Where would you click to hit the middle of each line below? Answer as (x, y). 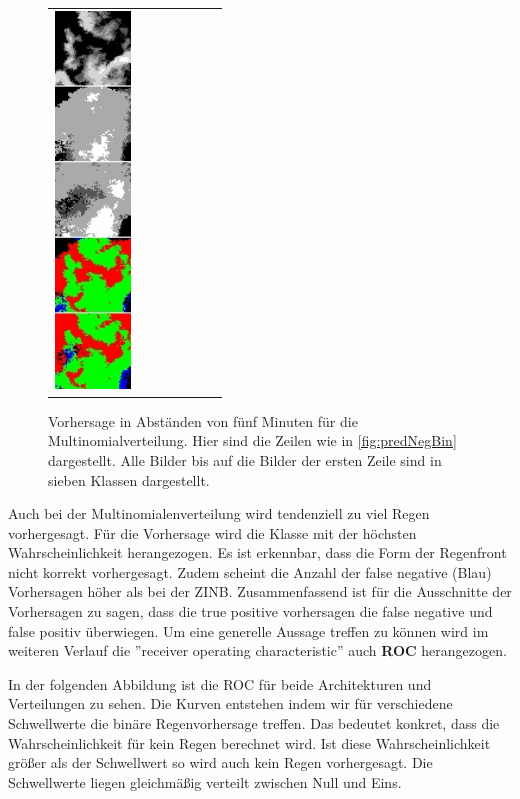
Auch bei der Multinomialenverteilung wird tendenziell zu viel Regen (219, 513)
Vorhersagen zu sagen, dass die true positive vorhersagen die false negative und (250, 611)
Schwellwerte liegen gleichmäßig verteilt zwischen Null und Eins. (205, 781)
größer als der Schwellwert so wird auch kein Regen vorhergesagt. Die (220, 762)
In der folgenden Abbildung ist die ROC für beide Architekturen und (220, 683)
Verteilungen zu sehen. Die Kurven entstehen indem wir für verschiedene (230, 703)
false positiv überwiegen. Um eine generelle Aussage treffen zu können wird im (248, 630)
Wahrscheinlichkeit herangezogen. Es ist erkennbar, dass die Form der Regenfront (257, 552)
